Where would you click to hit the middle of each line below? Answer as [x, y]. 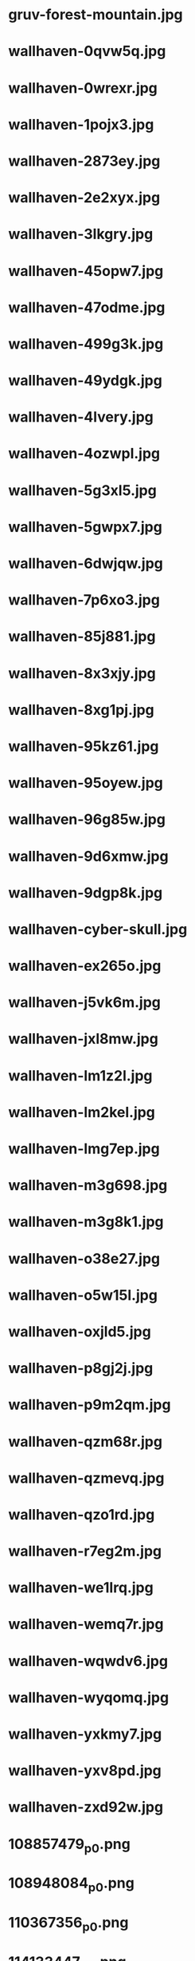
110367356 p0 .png [68, 1924]
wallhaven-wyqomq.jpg [89, 1697]
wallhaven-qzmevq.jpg [86, 1478]
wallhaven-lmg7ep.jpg [84, 1148]
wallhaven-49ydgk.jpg [86, 381]
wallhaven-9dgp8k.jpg [86, 893]
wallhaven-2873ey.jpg [84, 161]
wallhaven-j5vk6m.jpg [84, 1002]
